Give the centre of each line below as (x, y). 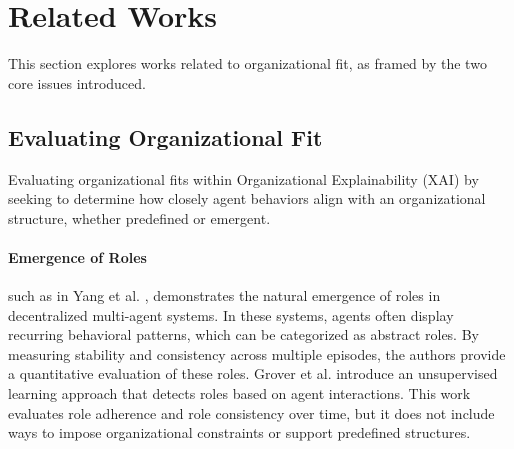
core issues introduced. (77, 82)
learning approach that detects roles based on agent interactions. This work (239, 393)
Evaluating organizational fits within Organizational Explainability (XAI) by (243, 178)
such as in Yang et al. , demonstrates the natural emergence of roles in (224, 295)
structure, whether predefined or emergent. (139, 217)
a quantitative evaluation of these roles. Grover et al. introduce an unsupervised (253, 373)
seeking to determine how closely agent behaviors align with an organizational (247, 198)
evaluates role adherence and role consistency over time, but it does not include (251, 412)
